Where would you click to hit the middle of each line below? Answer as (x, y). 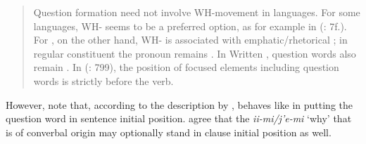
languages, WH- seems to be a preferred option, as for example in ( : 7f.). (190, 26)
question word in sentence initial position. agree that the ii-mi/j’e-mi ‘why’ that (179, 118)
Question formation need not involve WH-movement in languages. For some (197, 12)
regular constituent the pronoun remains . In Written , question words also (195, 53)
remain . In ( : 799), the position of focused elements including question (186, 67)
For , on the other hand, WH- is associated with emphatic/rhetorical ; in (190, 40)
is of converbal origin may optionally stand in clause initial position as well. (169, 132)
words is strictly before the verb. (103, 80)
